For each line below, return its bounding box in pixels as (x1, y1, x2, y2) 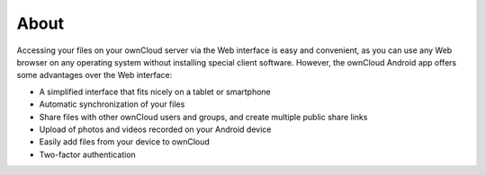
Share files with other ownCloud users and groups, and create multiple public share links (39, 111, 368, 122)
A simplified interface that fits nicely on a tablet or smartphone (39, 86, 272, 97)
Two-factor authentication (39, 149, 137, 160)
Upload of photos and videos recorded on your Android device (39, 124, 272, 135)
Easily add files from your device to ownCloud (39, 136, 211, 147)
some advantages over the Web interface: (16, 70, 173, 81)
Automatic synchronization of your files (39, 99, 185, 109)
